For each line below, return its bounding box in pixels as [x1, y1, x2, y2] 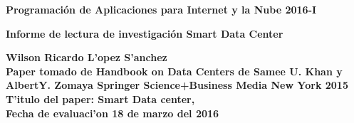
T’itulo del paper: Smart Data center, [6, 91, 195, 106]
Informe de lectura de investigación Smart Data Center [6, 26, 283, 41]
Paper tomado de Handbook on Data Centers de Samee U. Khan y [6, 63, 343, 78]
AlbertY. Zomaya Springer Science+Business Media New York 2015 [6, 77, 348, 92]
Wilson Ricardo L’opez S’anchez [6, 50, 167, 65]
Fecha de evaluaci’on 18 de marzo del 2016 [6, 105, 219, 120]
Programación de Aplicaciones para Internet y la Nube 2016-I [6, 2, 317, 16]
